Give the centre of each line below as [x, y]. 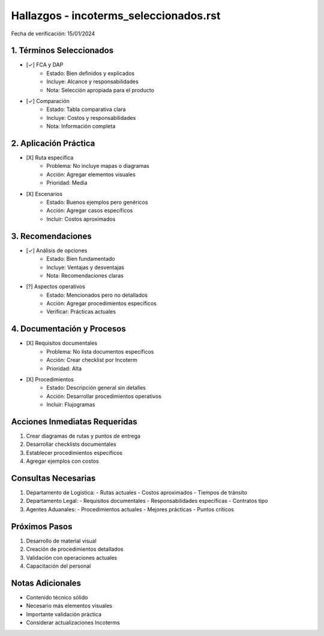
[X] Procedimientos [50, 379]
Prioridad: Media [67, 183]
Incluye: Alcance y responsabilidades [93, 82]
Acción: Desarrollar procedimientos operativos [104, 396]
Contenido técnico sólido [57, 597]
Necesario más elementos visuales [69, 606]
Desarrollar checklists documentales [71, 444]
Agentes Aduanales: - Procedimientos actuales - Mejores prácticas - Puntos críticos [130, 509]
